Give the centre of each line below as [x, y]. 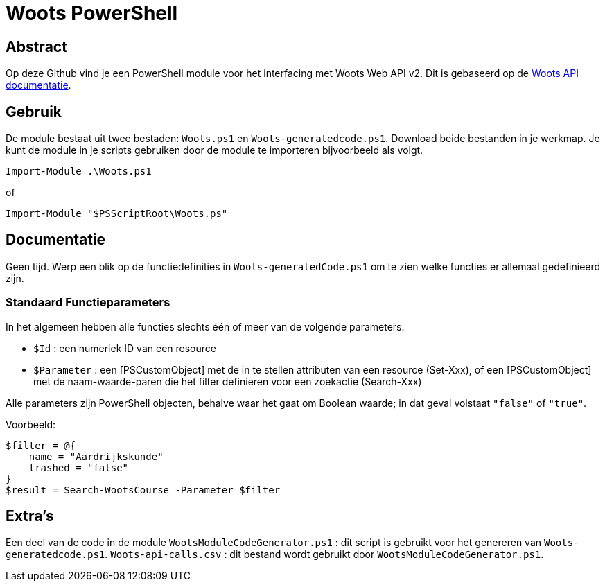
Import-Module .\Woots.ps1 [79, 172]
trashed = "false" [79, 467]
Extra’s [30, 516]
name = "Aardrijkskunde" [96, 456]
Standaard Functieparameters [88, 303]
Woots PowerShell [92, 13]
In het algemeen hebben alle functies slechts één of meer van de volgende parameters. [205, 326]
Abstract [36, 46]
